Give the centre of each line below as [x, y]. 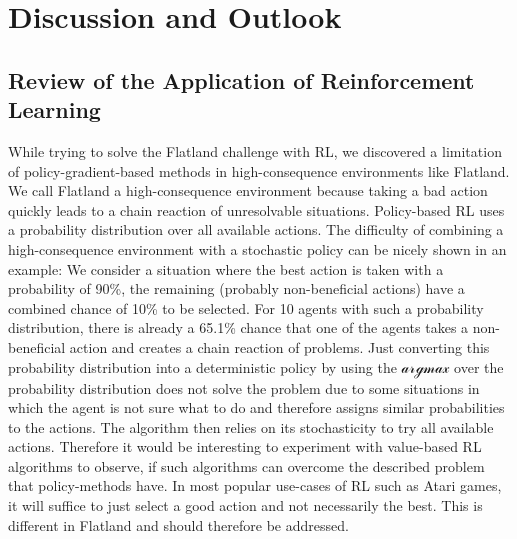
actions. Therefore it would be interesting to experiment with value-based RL [245, 446]
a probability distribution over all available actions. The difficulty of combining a [256, 229]
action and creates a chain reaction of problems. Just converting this [279, 346]
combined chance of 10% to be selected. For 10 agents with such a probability [246, 307]
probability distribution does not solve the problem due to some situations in [244, 387]
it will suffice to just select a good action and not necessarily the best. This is [245, 505]
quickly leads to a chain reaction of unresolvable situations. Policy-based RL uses [256, 209]
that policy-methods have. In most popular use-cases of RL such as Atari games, [255, 485]
